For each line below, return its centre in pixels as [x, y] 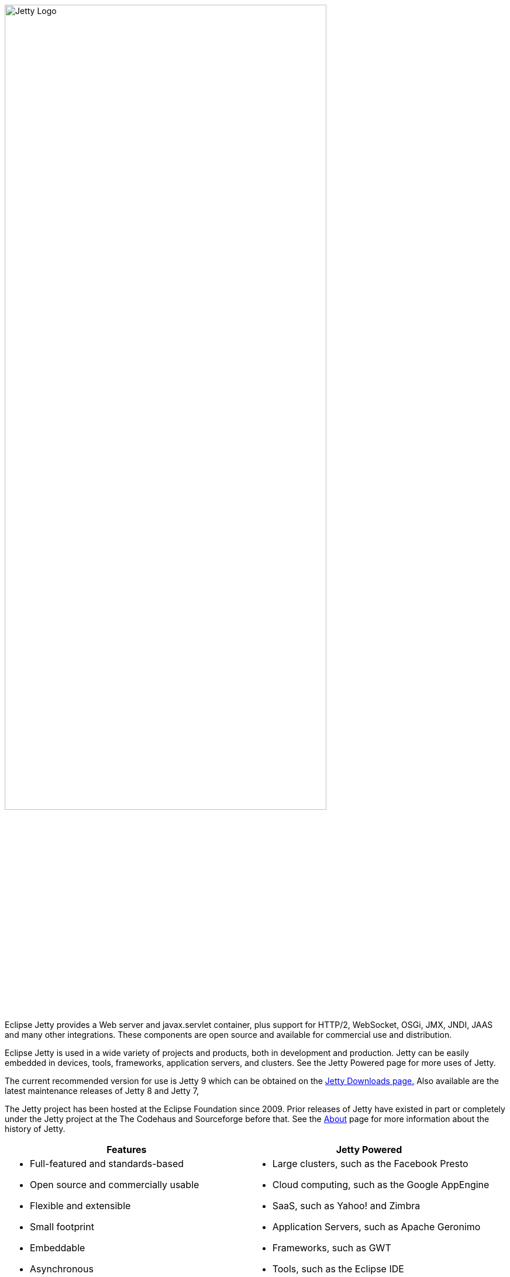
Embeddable [58, 1247]
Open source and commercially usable [115, 1184]
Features [127, 1149]
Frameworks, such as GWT [332, 1247]
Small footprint [62, 1226]
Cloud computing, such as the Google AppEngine [381, 1184]
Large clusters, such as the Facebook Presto [370, 1163]
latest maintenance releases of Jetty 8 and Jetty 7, [102, 1090]
